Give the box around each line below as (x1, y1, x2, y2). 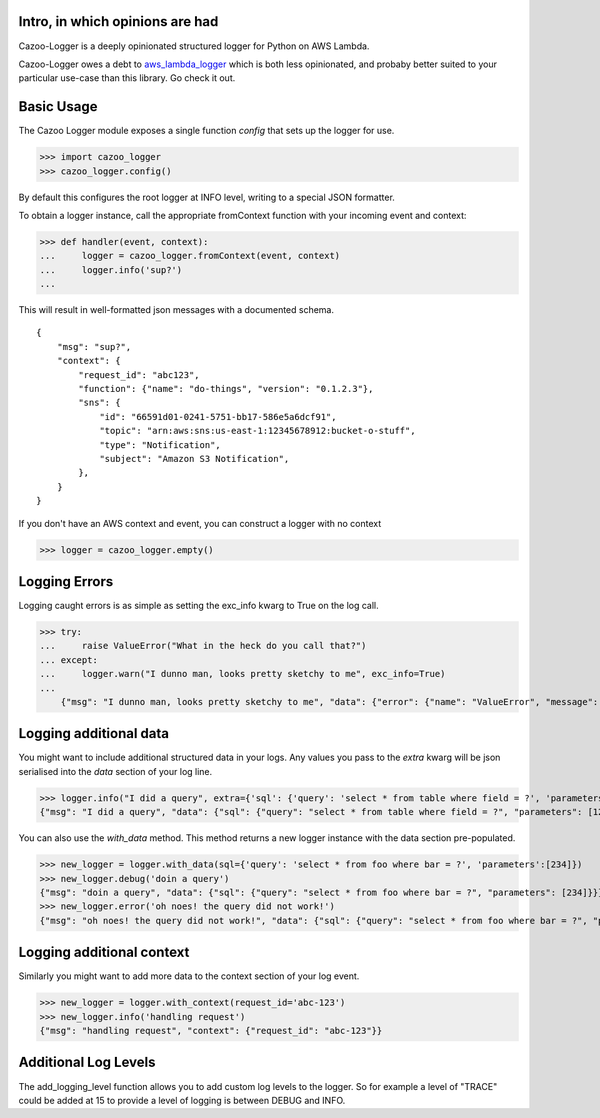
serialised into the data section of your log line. (18, 765, 213, 777)
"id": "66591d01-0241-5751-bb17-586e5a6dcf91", (99, 411, 337, 422)
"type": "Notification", (99, 439, 222, 450)
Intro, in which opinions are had (18, 13, 219, 30)
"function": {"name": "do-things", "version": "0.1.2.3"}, (78, 383, 374, 395)
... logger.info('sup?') (39, 264, 183, 275)
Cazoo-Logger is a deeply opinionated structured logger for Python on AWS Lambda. (18, 40, 370, 52)
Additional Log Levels (18, 1054, 156, 1071)
